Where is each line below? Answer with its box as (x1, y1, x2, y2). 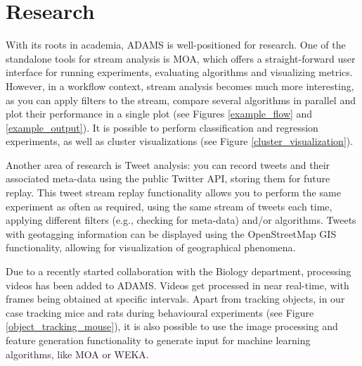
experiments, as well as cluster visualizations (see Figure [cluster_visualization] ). (6, 134, 354, 149)
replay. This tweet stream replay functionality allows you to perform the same (6, 185, 341, 200)
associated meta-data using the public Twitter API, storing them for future (6, 171, 330, 186)
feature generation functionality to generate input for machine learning (6, 333, 311, 347)
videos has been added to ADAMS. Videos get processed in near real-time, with (6, 277, 349, 292)
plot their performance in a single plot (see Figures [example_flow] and (6, 106, 313, 121)
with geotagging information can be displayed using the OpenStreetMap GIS (6, 226, 337, 241)
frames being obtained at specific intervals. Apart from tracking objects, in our (6, 291, 345, 306)
